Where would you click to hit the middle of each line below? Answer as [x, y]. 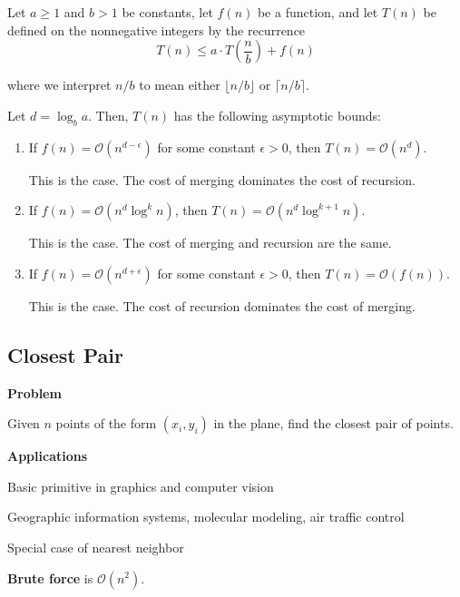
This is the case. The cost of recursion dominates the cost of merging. [222, 305]
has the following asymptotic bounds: [277, 115]
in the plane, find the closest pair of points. [333, 423]
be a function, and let [318, 12]
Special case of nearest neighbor [96, 547]
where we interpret [59, 85]
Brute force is [50, 577]
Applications [48, 456]
